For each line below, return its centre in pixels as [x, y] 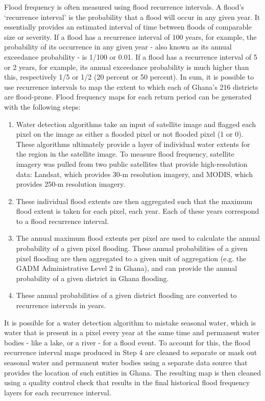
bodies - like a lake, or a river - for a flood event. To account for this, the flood [127, 342]
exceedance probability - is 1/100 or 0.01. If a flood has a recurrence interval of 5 [131, 56]
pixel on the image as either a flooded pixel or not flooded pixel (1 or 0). [130, 134]
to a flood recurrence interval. [63, 221]
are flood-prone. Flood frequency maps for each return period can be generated [128, 97]
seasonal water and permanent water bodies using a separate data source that [126, 362]
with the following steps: [42, 106]
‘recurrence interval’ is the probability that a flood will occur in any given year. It [132, 17]
